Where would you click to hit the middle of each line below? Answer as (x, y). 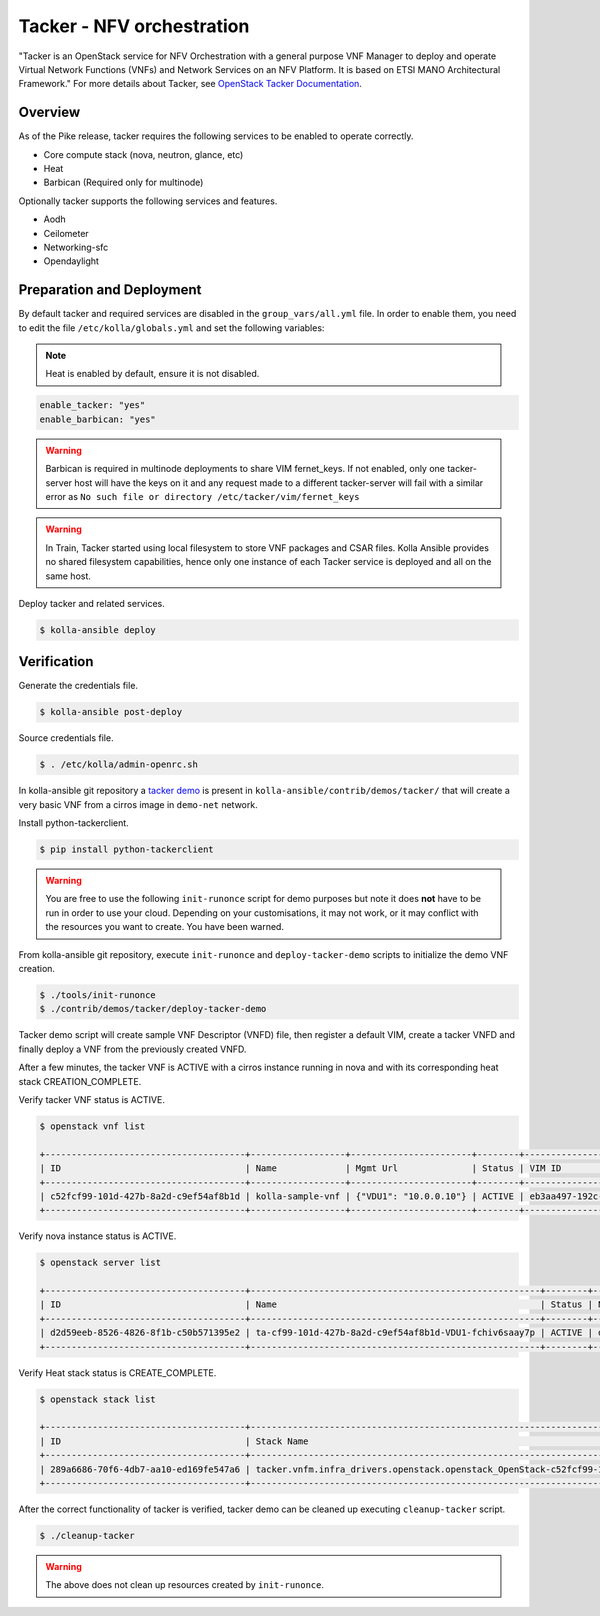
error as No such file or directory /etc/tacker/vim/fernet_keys (202, 496)
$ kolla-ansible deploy (98, 629)
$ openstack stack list (98, 1399)
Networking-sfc (76, 247)
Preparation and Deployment (110, 290)
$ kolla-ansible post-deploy (111, 712)
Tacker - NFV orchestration (134, 26)
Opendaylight (71, 261)
